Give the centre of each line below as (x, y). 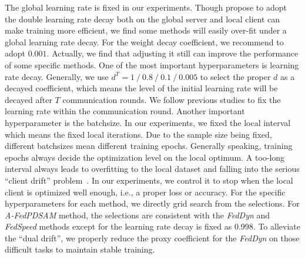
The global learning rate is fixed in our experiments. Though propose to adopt (146, 7)
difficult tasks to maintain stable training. (80, 249)
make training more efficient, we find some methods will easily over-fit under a (146, 30)
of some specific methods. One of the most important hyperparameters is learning (152, 64)
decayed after (29, 99)
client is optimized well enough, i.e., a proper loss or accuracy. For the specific (145, 192)
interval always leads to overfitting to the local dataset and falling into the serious (152, 169)
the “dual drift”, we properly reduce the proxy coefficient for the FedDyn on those (152, 238)
